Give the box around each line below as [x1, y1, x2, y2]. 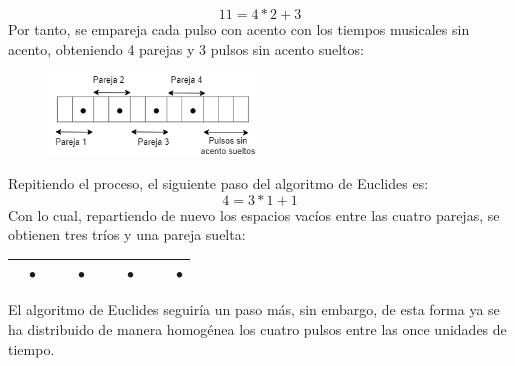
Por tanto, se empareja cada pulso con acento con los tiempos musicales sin [8, 19, 470, 39]
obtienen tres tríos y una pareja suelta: [8, 224, 246, 245]
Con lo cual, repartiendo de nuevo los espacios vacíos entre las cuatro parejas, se [8, 204, 500, 225]
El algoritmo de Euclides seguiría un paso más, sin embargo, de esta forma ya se [8, 299, 500, 320]
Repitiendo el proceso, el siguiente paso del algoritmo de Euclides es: [8, 173, 429, 194]
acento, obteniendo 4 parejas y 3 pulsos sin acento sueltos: [8, 38, 364, 59]
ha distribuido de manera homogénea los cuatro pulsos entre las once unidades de [8, 319, 507, 340]
